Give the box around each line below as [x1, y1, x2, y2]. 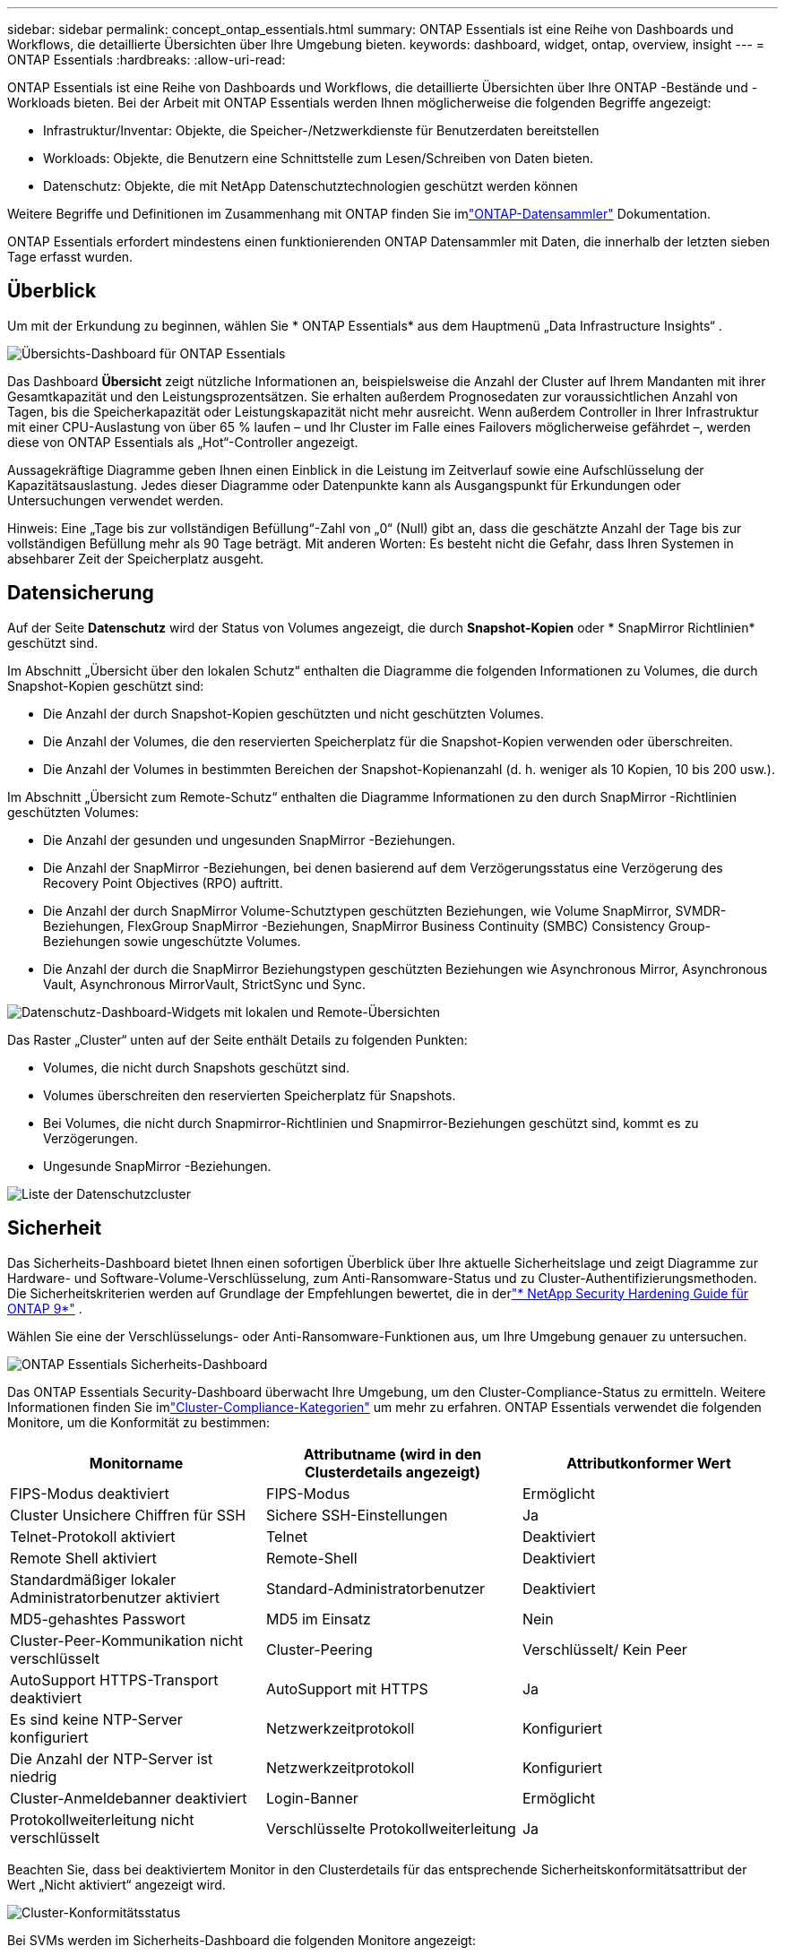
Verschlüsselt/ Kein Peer [522, 1640, 687, 1658]
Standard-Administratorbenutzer [265, 1579, 486, 1598]
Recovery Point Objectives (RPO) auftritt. [43, 874, 283, 891]
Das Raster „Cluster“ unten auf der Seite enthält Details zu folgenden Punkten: [7, 1031, 468, 1047]
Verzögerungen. [43, 1130, 138, 1146]
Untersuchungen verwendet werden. [7, 492, 224, 508]
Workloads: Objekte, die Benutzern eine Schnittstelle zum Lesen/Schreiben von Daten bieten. [43, 151, 594, 166]
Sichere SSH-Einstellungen [265, 1505, 448, 1524]
